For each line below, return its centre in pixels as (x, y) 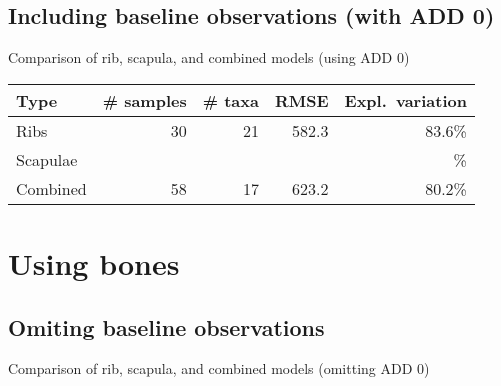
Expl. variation (405, 100)
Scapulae (47, 159)
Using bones (94, 262)
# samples (144, 100)
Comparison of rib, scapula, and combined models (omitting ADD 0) (219, 368)
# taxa (230, 100)
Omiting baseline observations (166, 326)
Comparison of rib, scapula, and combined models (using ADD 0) (209, 57)
